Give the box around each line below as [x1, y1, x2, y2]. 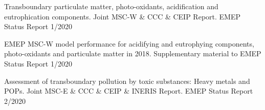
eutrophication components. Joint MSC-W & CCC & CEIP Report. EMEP [4, 11, 240, 21]
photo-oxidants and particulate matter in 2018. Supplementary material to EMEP [4, 48, 261, 59]
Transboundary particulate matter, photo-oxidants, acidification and [4, 1, 218, 11]
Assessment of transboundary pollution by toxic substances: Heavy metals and [4, 75, 250, 86]
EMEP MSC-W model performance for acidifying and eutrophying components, [4, 38, 254, 49]
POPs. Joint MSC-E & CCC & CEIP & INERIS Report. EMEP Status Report [4, 85, 253, 96]
